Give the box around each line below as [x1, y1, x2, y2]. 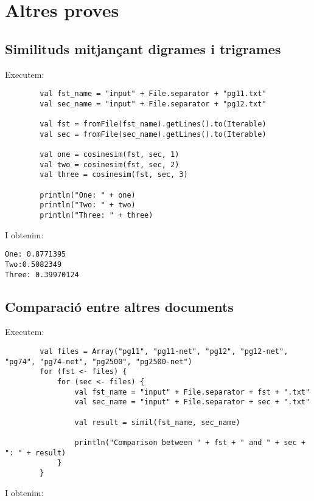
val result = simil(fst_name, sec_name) [74, 418, 240, 427]
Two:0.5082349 [5, 260, 62, 269]
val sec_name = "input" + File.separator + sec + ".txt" [74, 398, 310, 407]
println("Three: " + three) [40, 211, 153, 220]
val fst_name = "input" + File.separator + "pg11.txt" [40, 89, 267, 98]
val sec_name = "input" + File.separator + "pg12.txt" [40, 99, 267, 108]
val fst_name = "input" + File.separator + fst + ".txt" [74, 387, 310, 396]
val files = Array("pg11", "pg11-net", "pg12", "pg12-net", [40, 347, 288, 356]
